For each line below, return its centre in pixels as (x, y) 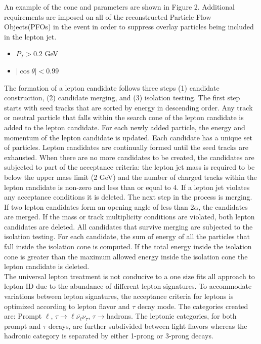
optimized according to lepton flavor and (67, 306)
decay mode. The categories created (193, 306)
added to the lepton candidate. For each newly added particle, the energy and (125, 127)
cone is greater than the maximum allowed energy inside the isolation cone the (126, 256)
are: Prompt (23, 316)
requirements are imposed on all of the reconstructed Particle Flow (108, 16)
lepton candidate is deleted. (47, 266)
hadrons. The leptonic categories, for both (171, 316)
